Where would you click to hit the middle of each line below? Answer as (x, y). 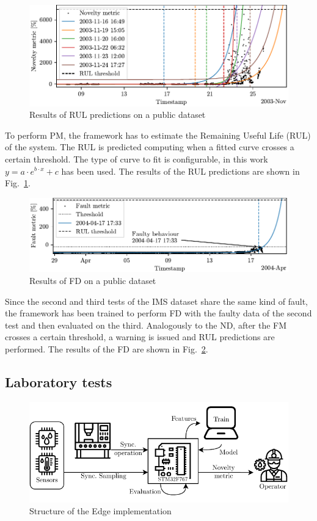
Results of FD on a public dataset (93, 280)
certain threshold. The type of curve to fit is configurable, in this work (137, 158)
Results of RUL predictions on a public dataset (118, 115)
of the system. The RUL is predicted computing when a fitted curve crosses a (150, 147)
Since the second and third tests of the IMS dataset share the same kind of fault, (156, 301)
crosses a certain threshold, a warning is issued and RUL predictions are (140, 337)
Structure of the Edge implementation (100, 511)
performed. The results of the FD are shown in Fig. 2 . (107, 348)
